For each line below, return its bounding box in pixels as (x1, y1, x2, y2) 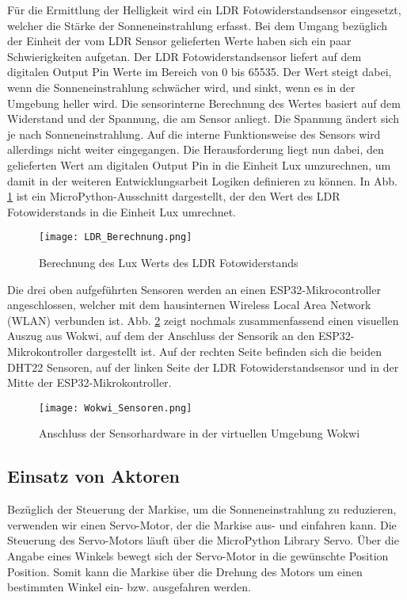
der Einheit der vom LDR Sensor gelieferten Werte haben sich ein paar (7, 32, 352, 49)
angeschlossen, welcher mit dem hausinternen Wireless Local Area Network (7, 296, 371, 313)
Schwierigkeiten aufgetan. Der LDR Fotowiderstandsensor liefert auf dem (7, 48, 362, 64)
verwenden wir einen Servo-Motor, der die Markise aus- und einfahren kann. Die (7, 516, 397, 533)
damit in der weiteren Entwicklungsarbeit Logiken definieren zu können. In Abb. (7, 172, 397, 189)
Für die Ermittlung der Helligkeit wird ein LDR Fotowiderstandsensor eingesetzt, (7, 2, 401, 17)
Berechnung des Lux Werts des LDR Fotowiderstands (39, 254, 299, 270)
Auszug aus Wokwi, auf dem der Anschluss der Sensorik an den (7, 327, 315, 344)
